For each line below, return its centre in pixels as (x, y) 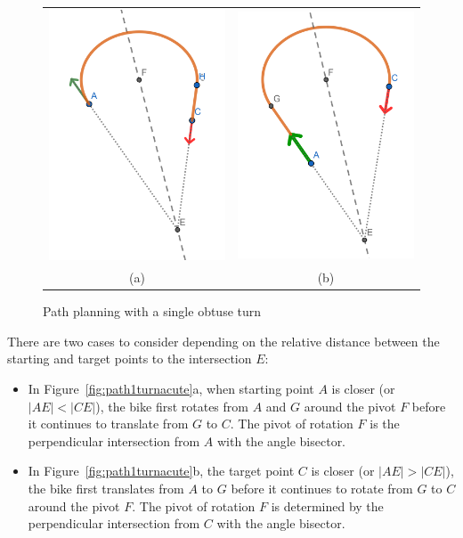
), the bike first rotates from (172, 406)
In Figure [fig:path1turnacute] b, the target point (161, 471)
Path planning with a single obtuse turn (152, 311)
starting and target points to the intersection (130, 359)
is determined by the (327, 505)
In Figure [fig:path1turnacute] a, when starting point (171, 388)
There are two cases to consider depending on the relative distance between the (223, 341)
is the (385, 424)
